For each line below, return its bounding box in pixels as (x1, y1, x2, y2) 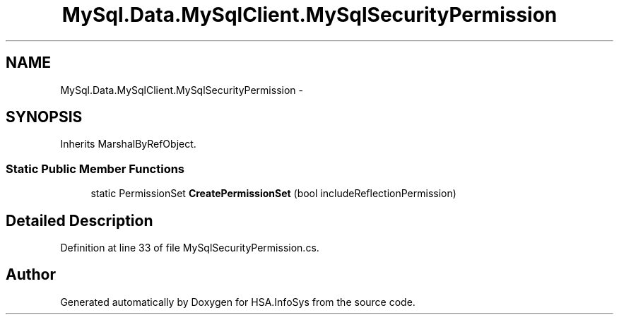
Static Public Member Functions (6, 161, 185, 176)
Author (6, 266, 56, 284)
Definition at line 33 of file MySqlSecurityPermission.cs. (60, 242, 319, 254)
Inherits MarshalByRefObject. (60, 138, 196, 150)
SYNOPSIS (6, 108, 83, 126)
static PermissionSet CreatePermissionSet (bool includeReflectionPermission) (90, 187, 456, 200)
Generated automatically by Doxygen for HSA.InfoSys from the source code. (60, 295, 415, 308)
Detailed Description (6, 211, 153, 230)
